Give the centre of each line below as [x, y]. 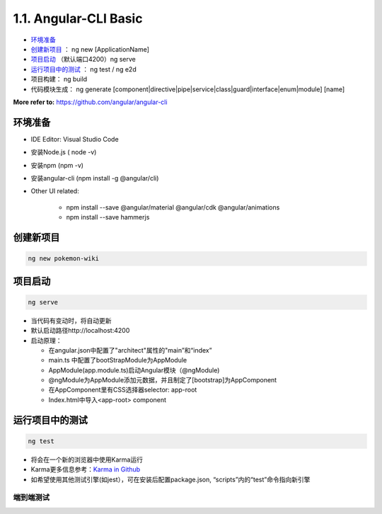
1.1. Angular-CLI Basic [78, 18]
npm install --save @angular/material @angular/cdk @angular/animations [173, 207]
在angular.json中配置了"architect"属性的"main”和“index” [130, 350]
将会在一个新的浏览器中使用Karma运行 [87, 459]
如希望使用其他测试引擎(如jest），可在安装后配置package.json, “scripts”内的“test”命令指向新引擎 [170, 479]
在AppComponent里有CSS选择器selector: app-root [123, 390]
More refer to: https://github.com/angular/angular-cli [90, 102]
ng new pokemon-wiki [63, 259]
